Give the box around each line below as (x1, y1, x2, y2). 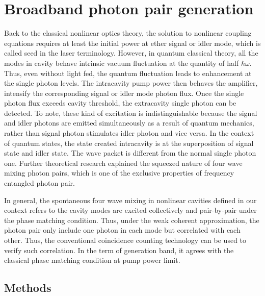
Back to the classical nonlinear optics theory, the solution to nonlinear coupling (4, 28, 252, 38)
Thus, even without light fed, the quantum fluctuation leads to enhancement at (4, 67, 252, 78)
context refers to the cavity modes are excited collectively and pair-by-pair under (4, 205, 257, 215)
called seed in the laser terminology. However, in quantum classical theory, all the (4, 47, 258, 58)
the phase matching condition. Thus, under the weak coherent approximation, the (4, 214, 259, 225)
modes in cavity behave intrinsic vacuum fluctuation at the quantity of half (4, 57, 239, 68)
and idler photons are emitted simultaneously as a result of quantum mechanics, (4, 117, 254, 128)
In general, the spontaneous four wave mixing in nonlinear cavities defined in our (4, 194, 257, 205)
